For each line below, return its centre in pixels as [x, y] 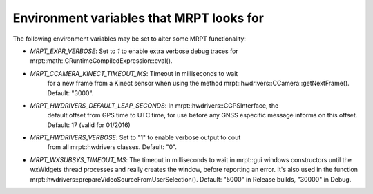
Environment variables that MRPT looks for [138, 18]
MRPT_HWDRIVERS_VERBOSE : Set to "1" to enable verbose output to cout [135, 137]
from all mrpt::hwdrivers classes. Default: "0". [112, 147]
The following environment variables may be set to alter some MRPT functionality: [130, 39]
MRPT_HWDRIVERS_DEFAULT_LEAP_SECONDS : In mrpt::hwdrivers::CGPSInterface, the [154, 105]
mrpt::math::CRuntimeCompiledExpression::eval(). [101, 61]
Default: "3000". [70, 93]
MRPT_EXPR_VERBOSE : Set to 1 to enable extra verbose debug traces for [134, 51]
